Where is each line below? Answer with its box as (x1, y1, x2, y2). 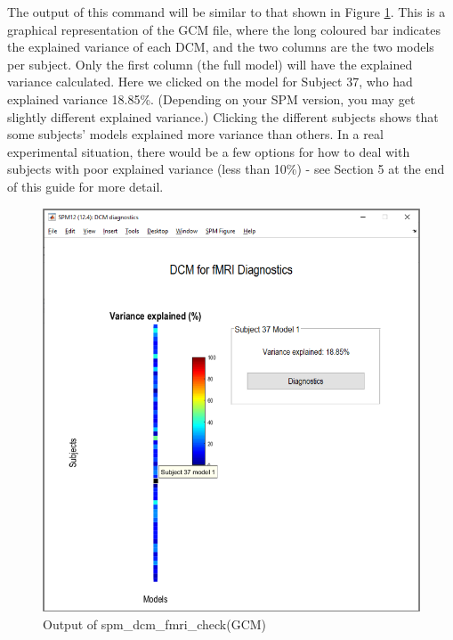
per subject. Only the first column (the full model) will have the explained (7, 54, 413, 73)
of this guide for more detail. (7, 176, 164, 195)
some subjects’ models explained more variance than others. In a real (7, 125, 384, 144)
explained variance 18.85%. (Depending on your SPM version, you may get (7, 89, 416, 108)
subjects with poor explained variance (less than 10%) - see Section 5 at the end (7, 160, 445, 178)
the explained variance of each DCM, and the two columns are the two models (7, 37, 434, 56)
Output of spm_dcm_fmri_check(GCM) (43, 614, 267, 633)
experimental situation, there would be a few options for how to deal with (7, 142, 410, 160)
